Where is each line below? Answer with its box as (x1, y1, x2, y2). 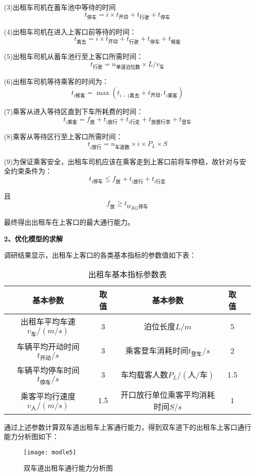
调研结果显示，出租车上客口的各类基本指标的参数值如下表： (4, 250, 196, 260)
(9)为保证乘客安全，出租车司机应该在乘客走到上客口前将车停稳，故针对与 (4, 156, 239, 166)
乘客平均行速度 (20, 390, 76, 402)
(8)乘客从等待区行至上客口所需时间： (4, 131, 123, 141)
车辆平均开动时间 (16, 340, 79, 352)
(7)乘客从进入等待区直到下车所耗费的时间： (4, 106, 143, 116)
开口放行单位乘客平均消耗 (120, 388, 215, 400)
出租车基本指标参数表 (88, 268, 167, 280)
